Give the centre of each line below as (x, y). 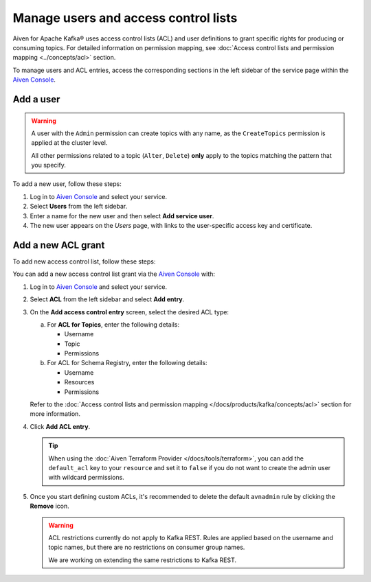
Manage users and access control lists (125, 18)
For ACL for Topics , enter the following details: (113, 324)
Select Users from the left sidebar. (79, 207)
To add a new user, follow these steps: (67, 184)
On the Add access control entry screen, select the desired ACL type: (130, 312)
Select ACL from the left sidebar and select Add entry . (107, 299)
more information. (55, 414)
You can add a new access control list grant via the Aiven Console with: (114, 274)
